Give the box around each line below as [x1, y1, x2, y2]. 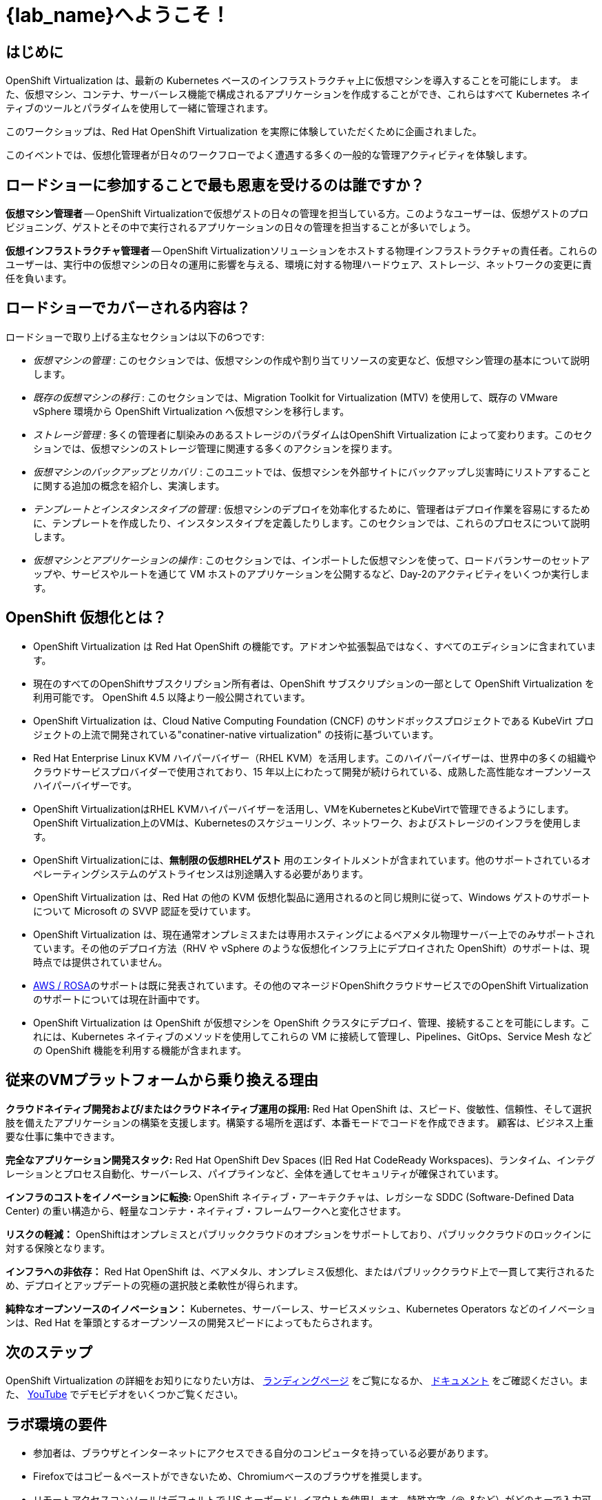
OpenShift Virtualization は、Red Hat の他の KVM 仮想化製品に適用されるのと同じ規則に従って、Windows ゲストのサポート [33, 891, 591, 903]
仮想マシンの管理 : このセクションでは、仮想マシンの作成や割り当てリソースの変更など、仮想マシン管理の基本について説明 [33, 354, 590, 366]
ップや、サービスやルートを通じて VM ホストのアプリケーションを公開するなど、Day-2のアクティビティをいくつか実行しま [33, 567, 590, 580]
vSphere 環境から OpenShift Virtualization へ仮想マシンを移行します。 [33, 405, 350, 417]
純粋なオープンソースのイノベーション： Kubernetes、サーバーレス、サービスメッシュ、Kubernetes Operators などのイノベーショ [6, 1302, 596, 1315]
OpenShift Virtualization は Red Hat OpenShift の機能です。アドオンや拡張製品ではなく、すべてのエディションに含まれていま [33, 640, 596, 652]
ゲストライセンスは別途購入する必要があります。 [147, 867, 369, 880]
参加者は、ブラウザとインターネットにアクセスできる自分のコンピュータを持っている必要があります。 [33, 1447, 494, 1459]
